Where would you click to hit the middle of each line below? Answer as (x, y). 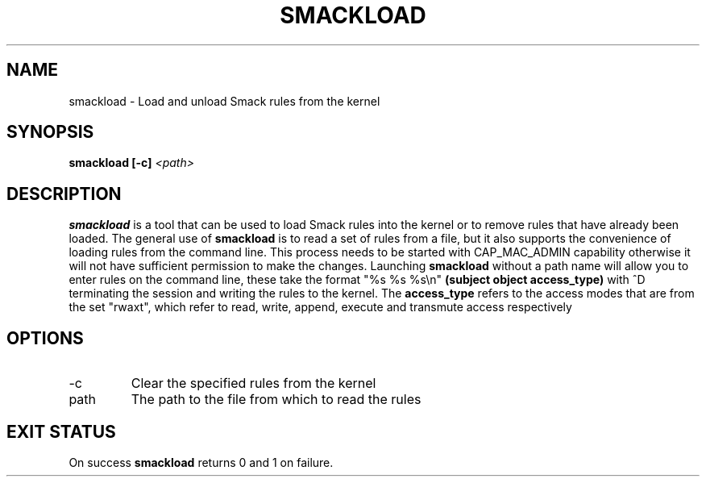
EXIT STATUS (61, 431)
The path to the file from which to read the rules (276, 400)
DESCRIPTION (64, 194)
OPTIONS (45, 338)
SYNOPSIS (50, 132)
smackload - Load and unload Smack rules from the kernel (224, 101)
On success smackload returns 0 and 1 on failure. (201, 462)
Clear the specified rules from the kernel (253, 383)
